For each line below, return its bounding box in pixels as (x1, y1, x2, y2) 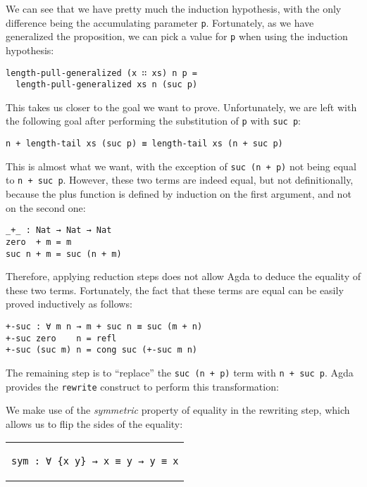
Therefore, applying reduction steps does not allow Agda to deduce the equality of (6, 269, 361, 284)
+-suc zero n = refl (6, 333, 117, 343)
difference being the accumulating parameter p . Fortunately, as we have (6, 15, 314, 30)
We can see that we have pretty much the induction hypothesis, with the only (6, 1, 342, 15)
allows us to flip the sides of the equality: (6, 416, 183, 431)
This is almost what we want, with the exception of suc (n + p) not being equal (6, 158, 356, 173)
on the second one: (6, 200, 86, 215)
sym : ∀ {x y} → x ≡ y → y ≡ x (11, 455, 179, 467)
